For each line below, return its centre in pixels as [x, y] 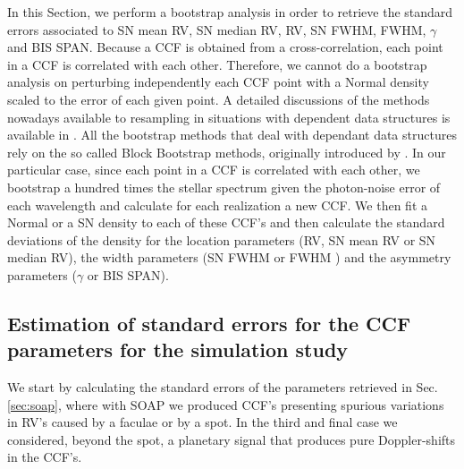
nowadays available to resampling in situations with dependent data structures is [229, 117]
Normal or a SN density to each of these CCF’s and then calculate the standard [226, 222]
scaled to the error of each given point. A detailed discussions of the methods [219, 99]
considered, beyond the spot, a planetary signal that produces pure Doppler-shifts [232, 439]
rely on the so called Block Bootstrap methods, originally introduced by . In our [227, 152]
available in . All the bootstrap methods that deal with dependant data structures [232, 135]
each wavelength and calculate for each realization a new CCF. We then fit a [218, 205]
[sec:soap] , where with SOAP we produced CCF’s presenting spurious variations [226, 404]
